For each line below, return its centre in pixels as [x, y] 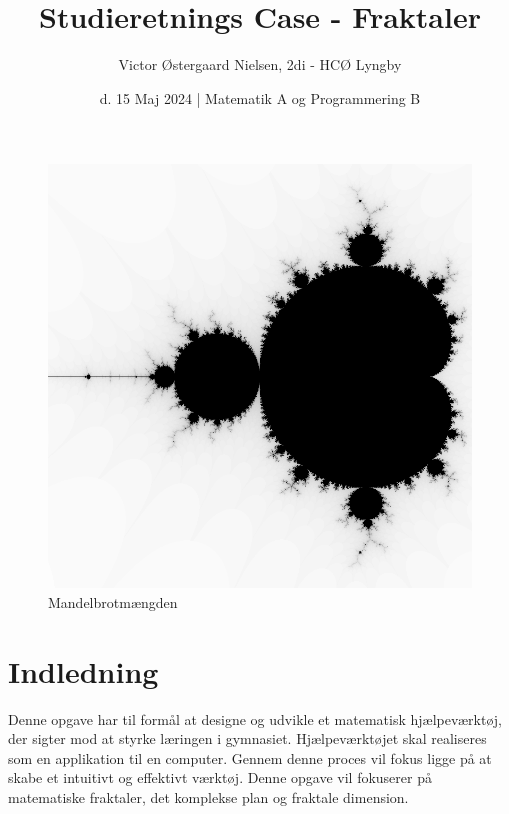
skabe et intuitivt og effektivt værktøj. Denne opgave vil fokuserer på [220, 777]
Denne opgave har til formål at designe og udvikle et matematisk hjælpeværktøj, [255, 718]
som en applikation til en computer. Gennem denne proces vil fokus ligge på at [250, 757]
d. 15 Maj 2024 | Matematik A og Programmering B [260, 97]
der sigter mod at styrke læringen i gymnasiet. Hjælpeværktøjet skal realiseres [247, 738]
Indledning [83, 670]
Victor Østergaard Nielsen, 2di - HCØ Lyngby [260, 64]
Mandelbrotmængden [113, 601]
